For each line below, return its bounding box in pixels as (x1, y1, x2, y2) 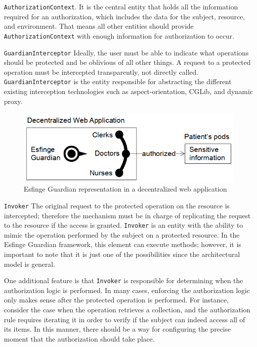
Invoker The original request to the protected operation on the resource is (4, 200, 230, 210)
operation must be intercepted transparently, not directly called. (4, 66, 199, 77)
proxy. (4, 96, 23, 106)
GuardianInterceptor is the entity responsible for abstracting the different (4, 76, 232, 87)
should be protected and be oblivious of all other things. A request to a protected (4, 57, 251, 67)
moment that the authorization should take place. (4, 333, 155, 344)
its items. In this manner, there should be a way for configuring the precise (4, 324, 231, 334)
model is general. (4, 258, 55, 269)
